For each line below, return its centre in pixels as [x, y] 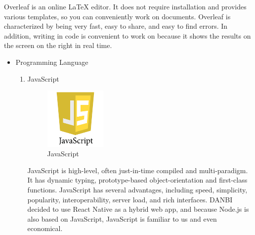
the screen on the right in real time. [58, 45]
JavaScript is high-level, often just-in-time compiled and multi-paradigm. [138, 170]
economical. [45, 228]
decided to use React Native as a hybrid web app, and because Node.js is [138, 209]
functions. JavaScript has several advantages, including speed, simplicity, [137, 189]
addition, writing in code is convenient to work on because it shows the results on [127, 35]
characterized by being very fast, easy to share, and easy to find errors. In [116, 26]
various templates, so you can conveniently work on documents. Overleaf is [117, 16]
